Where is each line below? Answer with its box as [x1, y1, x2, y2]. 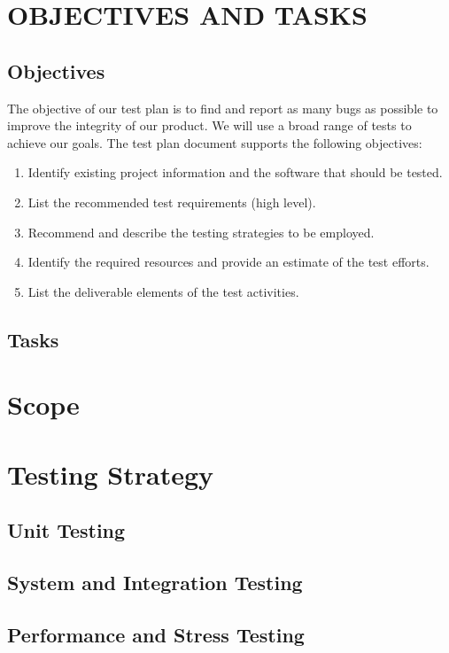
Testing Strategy [7, 455, 214, 492]
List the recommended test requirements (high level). [27, 192, 316, 211]
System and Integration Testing [7, 569, 303, 596]
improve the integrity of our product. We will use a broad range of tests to [7, 116, 412, 135]
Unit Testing [7, 517, 126, 544]
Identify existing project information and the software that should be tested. [27, 163, 443, 182]
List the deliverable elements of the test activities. [27, 282, 299, 300]
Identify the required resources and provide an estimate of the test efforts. [27, 253, 430, 271]
